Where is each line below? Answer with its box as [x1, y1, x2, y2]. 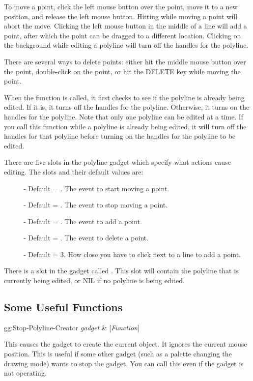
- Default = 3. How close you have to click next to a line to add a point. [24, 249, 241, 259]
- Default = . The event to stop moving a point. [24, 200, 168, 210]
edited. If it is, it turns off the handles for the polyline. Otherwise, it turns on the [4, 102, 250, 112]
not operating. [4, 368, 47, 378]
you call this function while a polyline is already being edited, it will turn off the [4, 121, 247, 131]
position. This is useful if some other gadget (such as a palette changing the [4, 349, 232, 359]
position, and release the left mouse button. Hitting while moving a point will [4, 11, 238, 21]
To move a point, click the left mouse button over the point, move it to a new [4, 1, 238, 11]
